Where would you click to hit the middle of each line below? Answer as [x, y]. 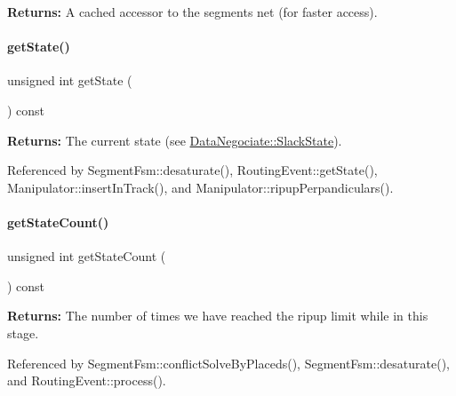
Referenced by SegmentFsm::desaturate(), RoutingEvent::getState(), [192, 170]
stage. [23, 333]
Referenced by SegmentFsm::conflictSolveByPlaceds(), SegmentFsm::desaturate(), [228, 363]
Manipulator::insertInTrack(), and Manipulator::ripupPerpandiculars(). [200, 187]
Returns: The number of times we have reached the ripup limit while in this [218, 316]
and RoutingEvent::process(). [87, 380]
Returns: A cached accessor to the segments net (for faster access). [192, 12]
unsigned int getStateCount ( [87, 256]
